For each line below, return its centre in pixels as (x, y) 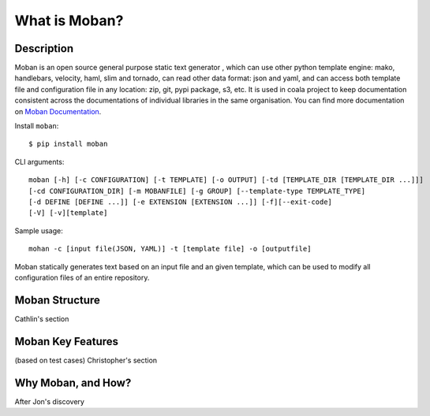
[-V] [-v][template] (68, 213)
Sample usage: (39, 230)
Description (44, 48)
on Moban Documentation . (58, 111)
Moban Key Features (66, 342)
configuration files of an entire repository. (82, 277)
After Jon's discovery (49, 401)
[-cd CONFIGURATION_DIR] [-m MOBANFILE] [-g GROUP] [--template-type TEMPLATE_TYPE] (197, 191)
